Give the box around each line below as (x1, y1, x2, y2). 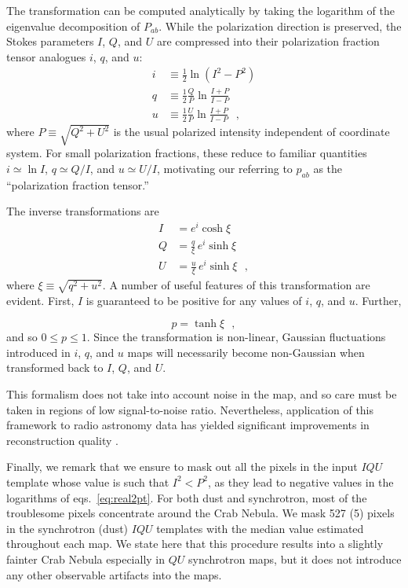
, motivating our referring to (157, 160, 293, 176)
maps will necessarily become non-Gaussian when (127, 344, 365, 360)
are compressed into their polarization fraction (156, 33, 380, 50)
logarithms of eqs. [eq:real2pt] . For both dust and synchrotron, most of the (6, 489, 367, 505)
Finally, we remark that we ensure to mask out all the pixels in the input (6, 458, 358, 475)
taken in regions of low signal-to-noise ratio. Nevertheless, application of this (6, 401, 374, 417)
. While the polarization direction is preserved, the (158, 17, 402, 34)
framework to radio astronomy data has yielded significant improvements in (6, 417, 370, 433)
